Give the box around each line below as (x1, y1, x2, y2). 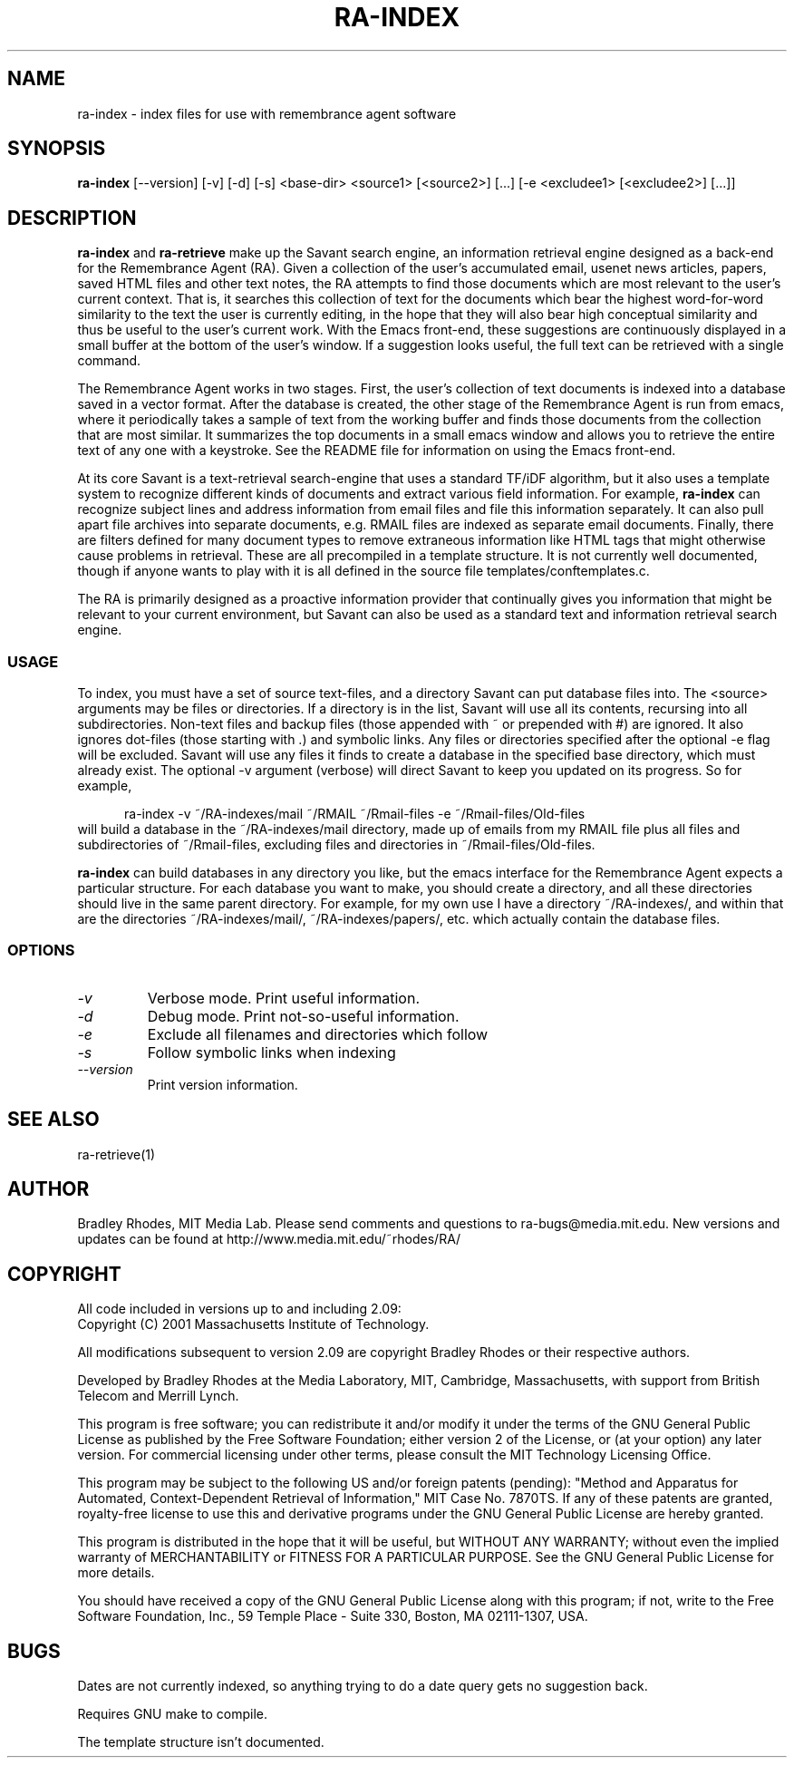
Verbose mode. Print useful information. (147, 988, 420, 1007)
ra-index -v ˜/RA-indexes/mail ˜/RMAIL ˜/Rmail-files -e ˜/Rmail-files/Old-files (124, 806, 586, 822)
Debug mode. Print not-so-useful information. (147, 1006, 460, 1025)
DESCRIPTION (7, 206, 137, 229)
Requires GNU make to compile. (77, 1706, 268, 1722)
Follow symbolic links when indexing (147, 1043, 396, 1062)
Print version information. (147, 1076, 298, 1092)
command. (77, 353, 141, 369)
